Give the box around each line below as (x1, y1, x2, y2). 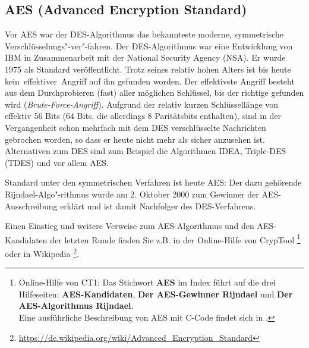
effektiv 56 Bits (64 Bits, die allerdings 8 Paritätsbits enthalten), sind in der (5, 109, 282, 122)
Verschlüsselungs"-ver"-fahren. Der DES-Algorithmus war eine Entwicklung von (5, 39, 293, 52)
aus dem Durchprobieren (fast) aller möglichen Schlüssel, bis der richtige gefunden (5, 86, 304, 99)
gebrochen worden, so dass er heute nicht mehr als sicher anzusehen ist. (5, 133, 265, 145)
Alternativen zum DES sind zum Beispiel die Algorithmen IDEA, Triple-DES (5, 145, 286, 157)
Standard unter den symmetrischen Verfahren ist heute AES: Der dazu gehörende (5, 176, 302, 189)
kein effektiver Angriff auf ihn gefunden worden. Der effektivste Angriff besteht (5, 74, 295, 87)
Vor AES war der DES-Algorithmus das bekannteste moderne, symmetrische (5, 28, 284, 40)
